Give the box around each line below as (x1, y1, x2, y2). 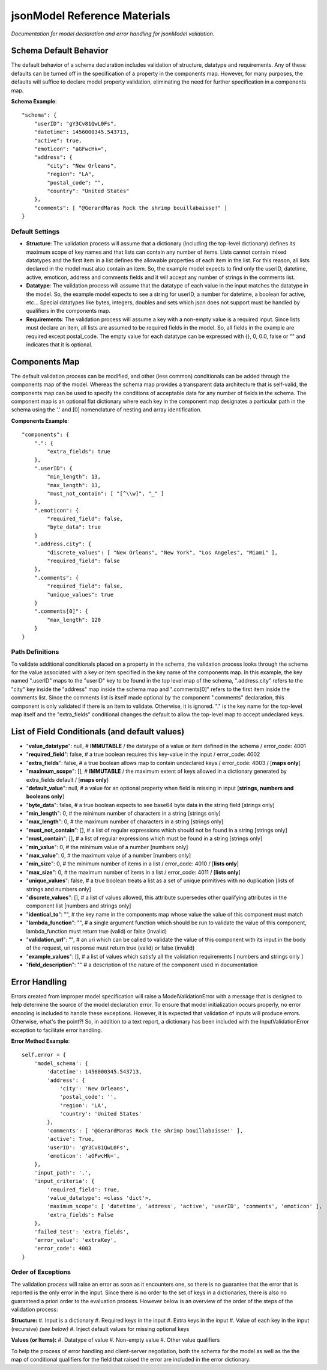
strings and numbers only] (26, 885, 91, 892)
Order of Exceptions (11, 1268, 71, 1276)
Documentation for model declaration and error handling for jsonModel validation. (11, 30, 215, 37)
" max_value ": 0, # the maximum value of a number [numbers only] (26, 852, 191, 859)
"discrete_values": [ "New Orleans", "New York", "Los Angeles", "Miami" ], (47, 549, 278, 556)
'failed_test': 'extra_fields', (34, 1228, 130, 1235)
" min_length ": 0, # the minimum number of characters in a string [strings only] (26, 809, 221, 817)
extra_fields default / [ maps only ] (26, 776, 109, 783)
